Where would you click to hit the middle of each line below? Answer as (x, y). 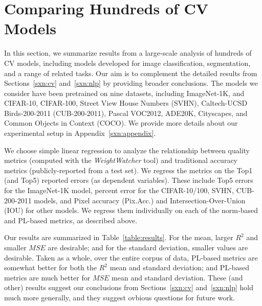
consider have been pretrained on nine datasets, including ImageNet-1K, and (124, 93)
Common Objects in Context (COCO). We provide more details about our (121, 123)
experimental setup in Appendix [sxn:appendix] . (80, 133)
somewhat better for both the (50, 267)
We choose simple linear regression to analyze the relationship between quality (127, 150)
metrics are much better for (47, 277)
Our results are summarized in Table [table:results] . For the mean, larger (119, 237)
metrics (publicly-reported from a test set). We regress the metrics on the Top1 (128, 170)
